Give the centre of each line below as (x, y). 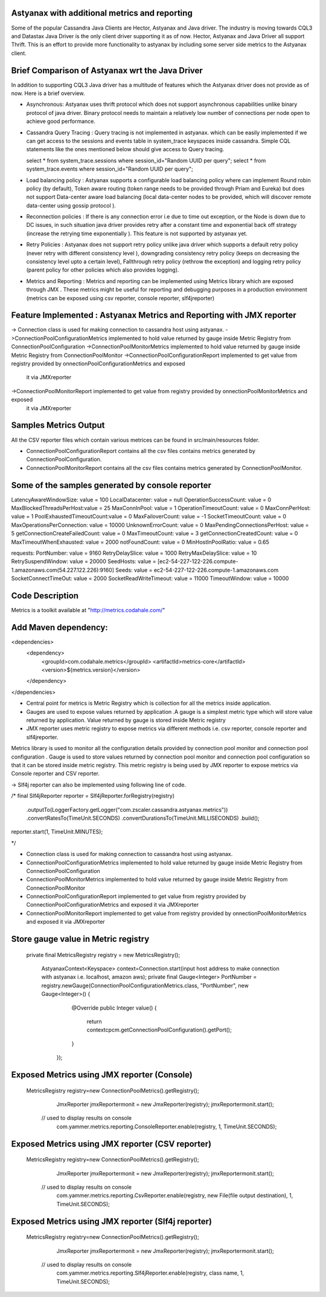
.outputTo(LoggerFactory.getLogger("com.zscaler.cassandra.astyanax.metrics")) (127, 809)
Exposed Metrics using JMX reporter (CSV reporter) (111, 1144)
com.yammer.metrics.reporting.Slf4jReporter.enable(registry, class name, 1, (150, 1273)
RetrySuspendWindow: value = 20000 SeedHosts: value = (84, 561)
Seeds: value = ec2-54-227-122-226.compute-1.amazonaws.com (197, 570)
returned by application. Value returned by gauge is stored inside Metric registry (126, 720)
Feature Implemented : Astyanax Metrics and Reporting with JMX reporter (154, 315)
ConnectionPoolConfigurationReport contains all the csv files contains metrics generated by (141, 451)
